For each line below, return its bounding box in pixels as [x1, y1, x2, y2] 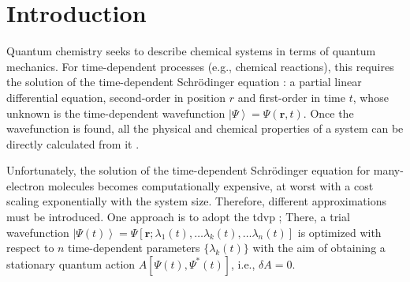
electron [6, 177, 45, 194]
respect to [6, 239, 54, 256]
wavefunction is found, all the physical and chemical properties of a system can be [6, 120, 404, 137]
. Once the [303, 104, 354, 121]
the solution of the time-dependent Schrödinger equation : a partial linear [6, 73, 362, 90]
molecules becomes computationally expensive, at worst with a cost [47, 177, 374, 194]
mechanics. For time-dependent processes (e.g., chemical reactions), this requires [6, 58, 394, 74]
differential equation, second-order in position [6, 88, 225, 105]
